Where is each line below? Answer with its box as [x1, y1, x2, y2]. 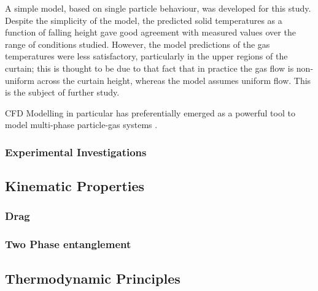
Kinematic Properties [5, 176, 145, 195]
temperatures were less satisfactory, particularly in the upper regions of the [5, 50, 288, 62]
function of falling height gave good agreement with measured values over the [5, 26, 296, 39]
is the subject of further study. [5, 86, 120, 99]
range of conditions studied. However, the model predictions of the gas [5, 37, 270, 50]
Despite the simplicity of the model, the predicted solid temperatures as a [5, 13, 282, 26]
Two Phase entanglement [5, 236, 131, 252]
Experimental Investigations [5, 144, 147, 159]
